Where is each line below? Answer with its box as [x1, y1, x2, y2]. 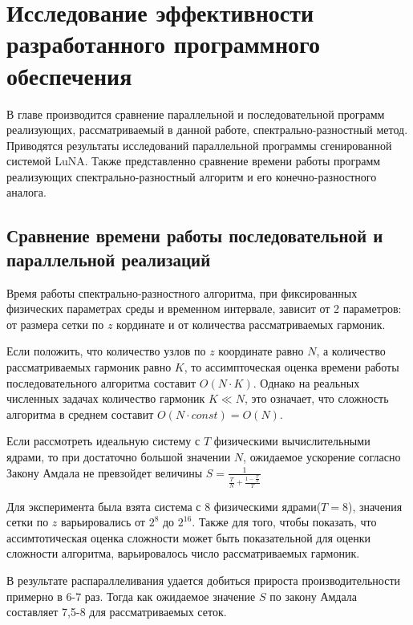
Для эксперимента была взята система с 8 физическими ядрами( [6, 497, 322, 514]
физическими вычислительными [213, 432, 370, 449]
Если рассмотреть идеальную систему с [6, 432, 200, 449]
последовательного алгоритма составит [6, 374, 196, 391]
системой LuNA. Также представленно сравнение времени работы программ [6, 152, 381, 169]
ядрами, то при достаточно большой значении [6, 448, 231, 465]
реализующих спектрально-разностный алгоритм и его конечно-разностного [6, 168, 377, 185]
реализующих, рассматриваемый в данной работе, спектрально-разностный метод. [6, 121, 408, 138]
